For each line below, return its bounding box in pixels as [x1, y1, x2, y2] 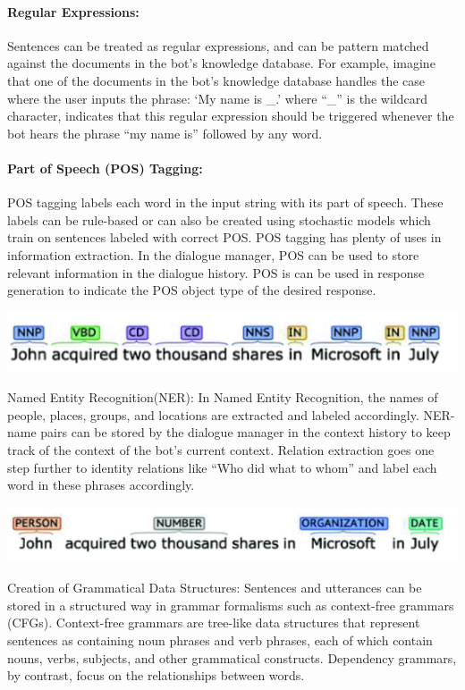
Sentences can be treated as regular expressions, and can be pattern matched [7, 36, 429, 55]
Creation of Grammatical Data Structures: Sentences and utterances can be [7, 578, 422, 597]
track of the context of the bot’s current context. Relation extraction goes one [7, 441, 435, 459]
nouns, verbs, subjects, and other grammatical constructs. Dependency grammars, [7, 648, 457, 667]
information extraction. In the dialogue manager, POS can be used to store [7, 245, 419, 264]
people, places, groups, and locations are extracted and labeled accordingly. [7, 405, 419, 424]
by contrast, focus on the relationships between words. [7, 666, 305, 685]
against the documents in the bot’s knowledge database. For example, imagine [7, 54, 435, 72]
